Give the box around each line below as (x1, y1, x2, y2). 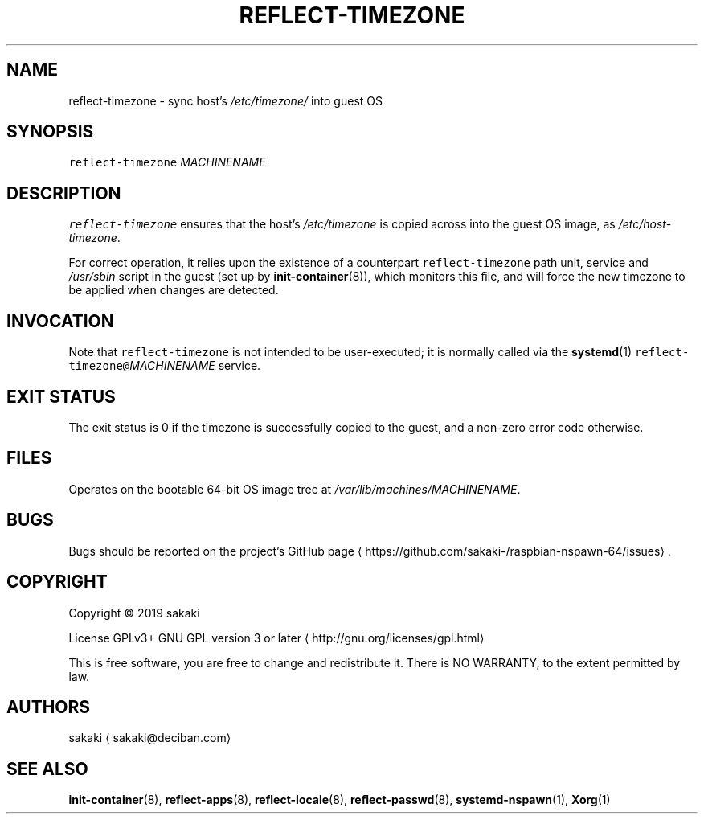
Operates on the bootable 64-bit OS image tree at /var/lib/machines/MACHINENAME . (68, 482, 521, 496)
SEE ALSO (6, 758, 88, 779)
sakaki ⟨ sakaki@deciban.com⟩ (68, 731, 231, 745)
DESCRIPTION (6, 182, 121, 203)
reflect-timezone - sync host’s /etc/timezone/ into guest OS (68, 93, 383, 108)
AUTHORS (6, 696, 91, 717)
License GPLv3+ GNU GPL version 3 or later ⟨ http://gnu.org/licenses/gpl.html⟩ (68, 630, 485, 645)
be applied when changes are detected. (68, 283, 279, 297)
